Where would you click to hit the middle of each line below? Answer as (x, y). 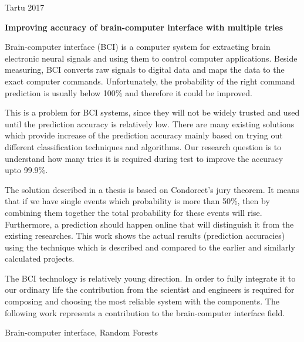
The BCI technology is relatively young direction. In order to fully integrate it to (150, 278)
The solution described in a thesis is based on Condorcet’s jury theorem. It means (152, 189)
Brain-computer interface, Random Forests (82, 332)
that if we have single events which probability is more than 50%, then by (137, 201)
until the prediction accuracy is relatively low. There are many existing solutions (150, 123)
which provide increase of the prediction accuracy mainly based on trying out (144, 135)
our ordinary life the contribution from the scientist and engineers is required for (150, 289)
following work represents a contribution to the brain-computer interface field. (145, 312)
